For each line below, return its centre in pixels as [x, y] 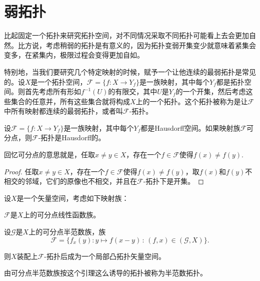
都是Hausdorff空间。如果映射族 [190, 127]
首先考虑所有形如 [53, 91]
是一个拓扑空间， [59, 81]
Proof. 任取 [21, 171]
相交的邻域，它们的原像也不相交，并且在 [70, 181]
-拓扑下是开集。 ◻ [173, 181]
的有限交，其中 [133, 91]
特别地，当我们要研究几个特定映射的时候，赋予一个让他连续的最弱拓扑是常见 [130, 71]
